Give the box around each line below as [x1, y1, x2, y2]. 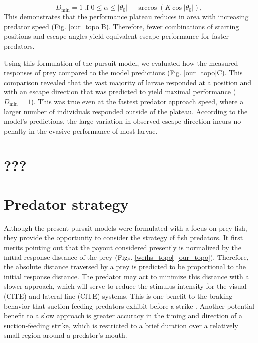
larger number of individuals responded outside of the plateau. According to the [4, 106, 248, 116]
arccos [138, 4, 157, 12]
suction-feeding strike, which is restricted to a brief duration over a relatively [4, 320, 238, 330]
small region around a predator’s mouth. [4, 330, 127, 340]
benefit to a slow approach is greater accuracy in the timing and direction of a [4, 310, 243, 321]
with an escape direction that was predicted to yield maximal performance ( [4, 86, 236, 97]
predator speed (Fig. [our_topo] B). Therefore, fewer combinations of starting [4, 21, 239, 31]
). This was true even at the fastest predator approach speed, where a [31, 96, 244, 106]
